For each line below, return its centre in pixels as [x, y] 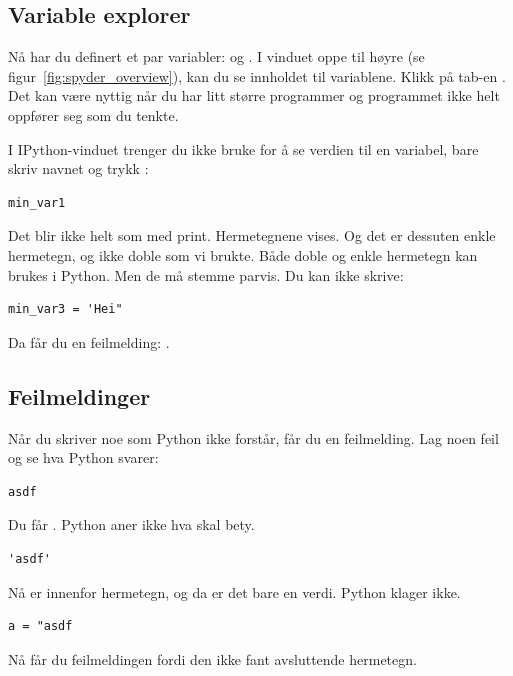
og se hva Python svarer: [83, 457]
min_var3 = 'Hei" [65, 309]
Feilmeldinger [79, 395]
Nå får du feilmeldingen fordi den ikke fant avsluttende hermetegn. [212, 658]
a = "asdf [40, 626]
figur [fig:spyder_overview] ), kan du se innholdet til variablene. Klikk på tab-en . [257, 75]
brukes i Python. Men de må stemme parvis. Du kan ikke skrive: [206, 274]
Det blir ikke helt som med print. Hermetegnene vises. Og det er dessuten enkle [252, 235]
